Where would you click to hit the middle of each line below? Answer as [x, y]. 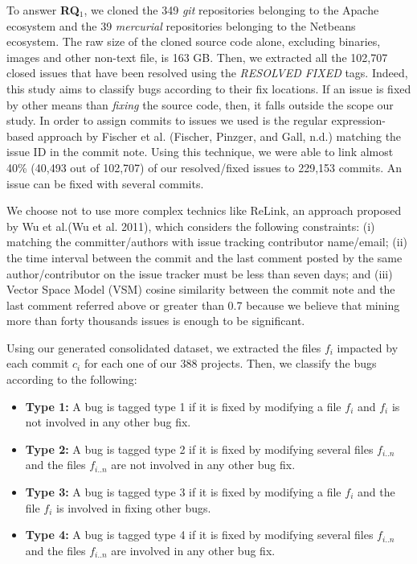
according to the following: [72, 379]
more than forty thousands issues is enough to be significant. [156, 321]
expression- [358, 120]
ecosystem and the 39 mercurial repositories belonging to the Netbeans [181, 25]
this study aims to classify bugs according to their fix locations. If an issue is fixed [209, 88]
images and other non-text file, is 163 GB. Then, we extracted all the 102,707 [197, 57]
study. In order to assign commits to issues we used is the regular [167, 120]
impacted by [368, 347]
